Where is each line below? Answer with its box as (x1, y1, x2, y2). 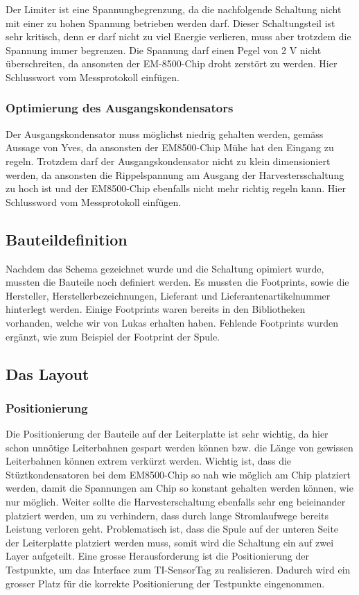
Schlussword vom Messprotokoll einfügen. (6, 194, 182, 209)
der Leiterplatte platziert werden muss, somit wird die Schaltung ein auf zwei (6, 535, 334, 549)
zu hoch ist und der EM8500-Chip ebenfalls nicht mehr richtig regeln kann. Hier (6, 181, 346, 196)
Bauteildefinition (6, 228, 128, 250)
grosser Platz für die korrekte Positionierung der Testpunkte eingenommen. (6, 576, 325, 590)
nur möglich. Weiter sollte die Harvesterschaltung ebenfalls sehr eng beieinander (6, 494, 346, 509)
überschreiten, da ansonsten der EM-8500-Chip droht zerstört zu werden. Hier (6, 56, 338, 71)
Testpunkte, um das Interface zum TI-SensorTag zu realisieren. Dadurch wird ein (6, 562, 351, 577)
